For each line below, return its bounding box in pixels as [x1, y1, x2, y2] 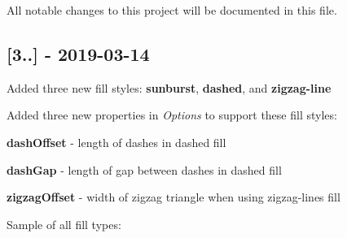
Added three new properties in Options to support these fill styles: [7, 106, 337, 123]
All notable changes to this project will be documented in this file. [7, 2, 337, 18]
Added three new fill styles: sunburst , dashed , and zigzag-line [7, 79, 332, 96]
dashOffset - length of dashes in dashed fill [7, 133, 226, 150]
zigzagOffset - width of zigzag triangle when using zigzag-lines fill [7, 188, 340, 206]
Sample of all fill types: [7, 215, 121, 232]
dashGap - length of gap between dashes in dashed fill [7, 161, 282, 178]
